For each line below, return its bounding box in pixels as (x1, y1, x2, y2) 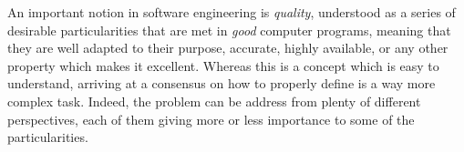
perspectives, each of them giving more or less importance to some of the (7, 109, 415, 128)
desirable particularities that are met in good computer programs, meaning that (7, 20, 451, 39)
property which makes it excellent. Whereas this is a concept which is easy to (7, 56, 439, 75)
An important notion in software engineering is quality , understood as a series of (7, 3, 456, 21)
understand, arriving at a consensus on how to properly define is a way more (7, 74, 436, 93)
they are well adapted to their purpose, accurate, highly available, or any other (7, 38, 449, 57)
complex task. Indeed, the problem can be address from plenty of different (7, 91, 421, 110)
